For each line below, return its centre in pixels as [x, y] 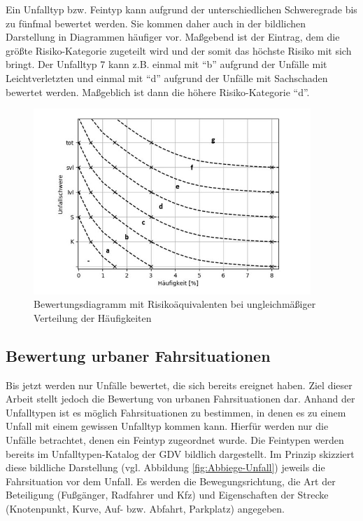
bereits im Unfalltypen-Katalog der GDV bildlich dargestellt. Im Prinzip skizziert [180, 453]
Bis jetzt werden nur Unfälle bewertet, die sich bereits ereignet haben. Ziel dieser [179, 385]
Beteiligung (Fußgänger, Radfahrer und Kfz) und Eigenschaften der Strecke [167, 495]
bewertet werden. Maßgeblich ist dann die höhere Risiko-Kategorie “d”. [158, 92]
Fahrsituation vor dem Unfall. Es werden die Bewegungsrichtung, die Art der [171, 481]
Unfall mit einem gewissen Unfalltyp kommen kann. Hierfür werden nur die [167, 426]
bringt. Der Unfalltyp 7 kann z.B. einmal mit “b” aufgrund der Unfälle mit [166, 64]
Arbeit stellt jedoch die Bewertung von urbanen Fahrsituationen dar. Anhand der [180, 399]
